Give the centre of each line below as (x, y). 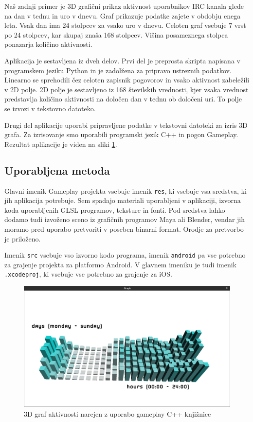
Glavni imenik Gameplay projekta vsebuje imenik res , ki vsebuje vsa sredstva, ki (126, 191)
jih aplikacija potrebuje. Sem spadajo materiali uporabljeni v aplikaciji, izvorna (123, 200)
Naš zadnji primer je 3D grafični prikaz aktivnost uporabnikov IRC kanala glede (124, 6)
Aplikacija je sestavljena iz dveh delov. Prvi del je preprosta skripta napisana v (122, 60)
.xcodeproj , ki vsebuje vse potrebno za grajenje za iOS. (88, 274)
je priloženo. (23, 238)
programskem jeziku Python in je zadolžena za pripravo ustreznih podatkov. (118, 70)
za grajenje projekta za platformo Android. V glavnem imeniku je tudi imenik (120, 264)
